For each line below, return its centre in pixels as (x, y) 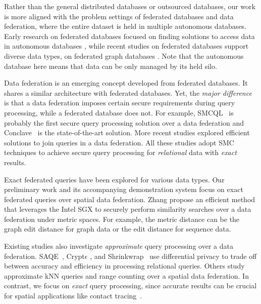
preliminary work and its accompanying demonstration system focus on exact (124, 189)
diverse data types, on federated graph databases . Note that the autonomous (124, 55)
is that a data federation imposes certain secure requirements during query (120, 103)
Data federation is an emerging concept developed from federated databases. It (126, 83)
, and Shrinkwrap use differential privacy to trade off (173, 256)
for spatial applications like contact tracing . (73, 296)
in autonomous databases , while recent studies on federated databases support (126, 46)
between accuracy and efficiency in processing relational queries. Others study (124, 266)
